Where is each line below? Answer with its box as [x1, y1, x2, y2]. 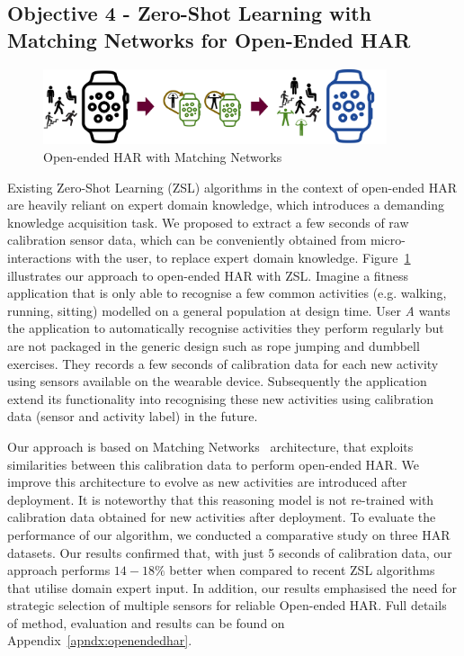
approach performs [7, 561, 111, 580]
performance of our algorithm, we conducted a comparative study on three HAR [7, 525, 451, 544]
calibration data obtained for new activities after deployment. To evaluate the [7, 508, 436, 526]
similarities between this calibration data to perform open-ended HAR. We [7, 454, 419, 473]
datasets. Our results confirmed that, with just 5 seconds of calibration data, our [7, 543, 452, 562]
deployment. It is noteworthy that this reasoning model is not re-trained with [7, 490, 434, 508]
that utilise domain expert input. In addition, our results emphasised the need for [7, 578, 457, 597]
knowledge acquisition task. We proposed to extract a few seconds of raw [7, 212, 409, 231]
